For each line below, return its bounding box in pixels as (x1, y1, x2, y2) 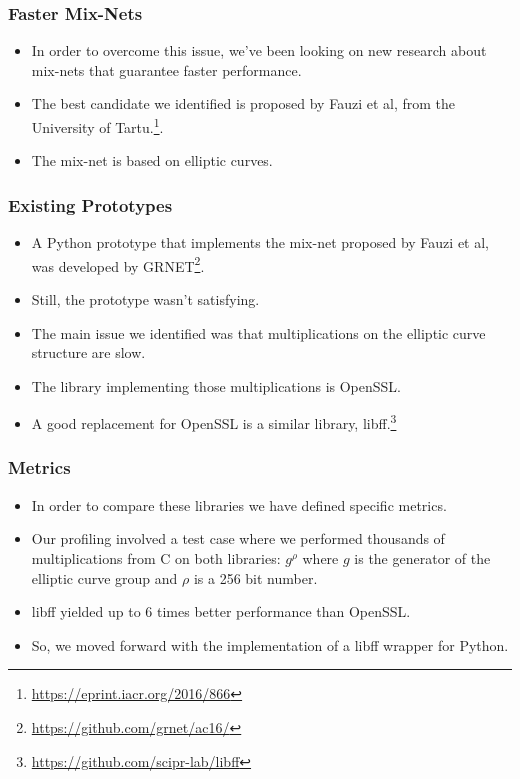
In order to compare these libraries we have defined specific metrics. (31, 494, 447, 515)
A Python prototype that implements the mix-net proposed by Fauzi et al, (31, 232, 489, 253)
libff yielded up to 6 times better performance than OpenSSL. (31, 601, 411, 622)
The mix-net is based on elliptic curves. (31, 150, 273, 171)
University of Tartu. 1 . (31, 114, 164, 137)
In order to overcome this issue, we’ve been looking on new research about (31, 40, 487, 61)
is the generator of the (354, 547, 491, 568)
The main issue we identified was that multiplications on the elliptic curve (31, 322, 486, 343)
